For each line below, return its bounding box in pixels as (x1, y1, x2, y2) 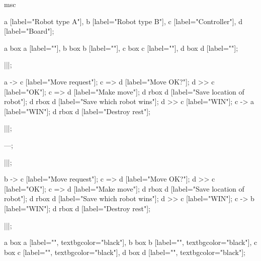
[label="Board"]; (4, 26, 54, 36)
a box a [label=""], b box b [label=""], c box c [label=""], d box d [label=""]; (4, 42, 238, 53)
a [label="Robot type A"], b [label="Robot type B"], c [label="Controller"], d (4, 16, 242, 26)
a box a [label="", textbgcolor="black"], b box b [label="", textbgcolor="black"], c (4, 237, 257, 247)
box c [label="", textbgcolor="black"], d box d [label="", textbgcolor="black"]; (4, 246, 245, 257)
